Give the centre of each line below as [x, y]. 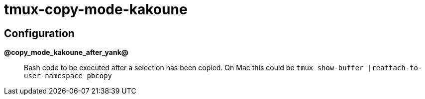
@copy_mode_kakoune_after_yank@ [66, 52]
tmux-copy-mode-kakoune [96, 9]
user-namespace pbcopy [68, 76]
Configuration [39, 33]
